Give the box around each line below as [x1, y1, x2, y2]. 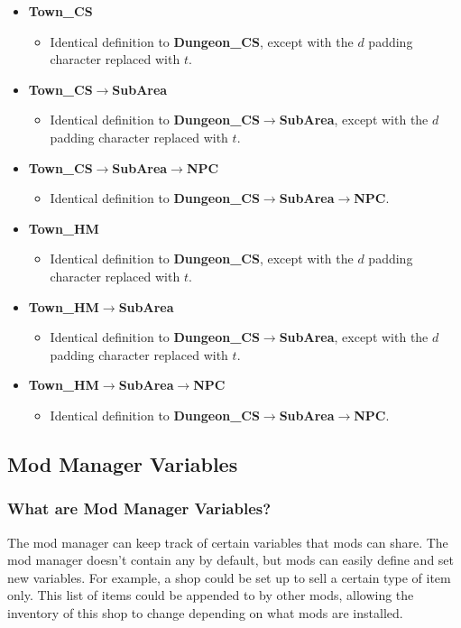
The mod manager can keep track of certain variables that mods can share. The [7, 532, 448, 551]
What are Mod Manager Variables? [7, 497, 272, 520]
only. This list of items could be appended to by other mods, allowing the [7, 586, 414, 605]
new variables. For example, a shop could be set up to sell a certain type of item [7, 568, 451, 586]
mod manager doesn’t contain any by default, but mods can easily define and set [7, 550, 455, 569]
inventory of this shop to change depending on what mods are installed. [7, 603, 403, 622]
